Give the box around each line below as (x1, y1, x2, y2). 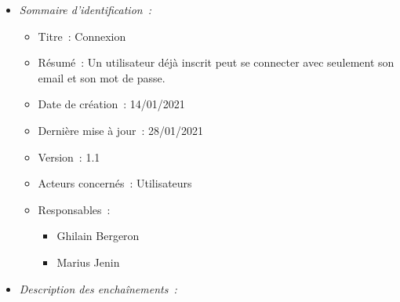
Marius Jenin (56, 253, 120, 270)
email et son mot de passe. (38, 69, 165, 86)
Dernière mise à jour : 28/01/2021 (38, 122, 203, 138)
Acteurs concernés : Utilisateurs (38, 175, 192, 191)
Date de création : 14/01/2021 (38, 96, 185, 112)
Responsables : (38, 201, 111, 217)
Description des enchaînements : (19, 280, 177, 297)
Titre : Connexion (38, 27, 126, 44)
